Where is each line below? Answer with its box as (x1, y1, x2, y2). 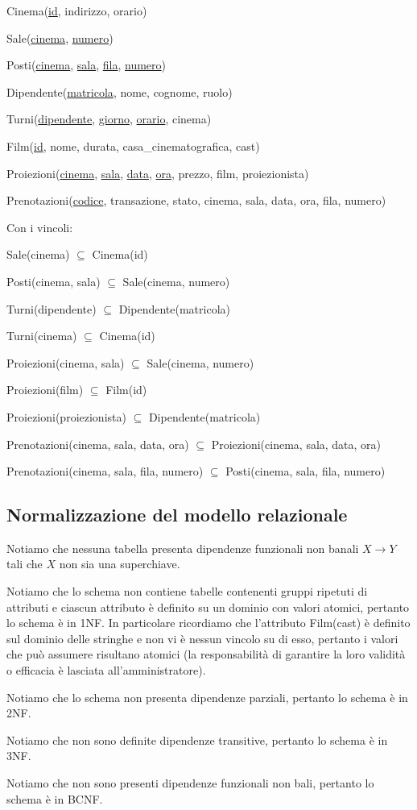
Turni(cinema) (6, 327, 77, 344)
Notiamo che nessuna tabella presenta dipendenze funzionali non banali (6, 539, 359, 556)
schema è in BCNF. (6, 790, 103, 807)
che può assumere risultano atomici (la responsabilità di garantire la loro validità (6, 646, 406, 663)
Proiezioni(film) (6, 381, 84, 398)
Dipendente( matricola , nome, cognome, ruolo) (6, 83, 233, 100)
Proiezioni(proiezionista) (6, 408, 126, 425)
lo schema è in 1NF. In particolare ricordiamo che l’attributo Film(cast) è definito (6, 614, 411, 631)
